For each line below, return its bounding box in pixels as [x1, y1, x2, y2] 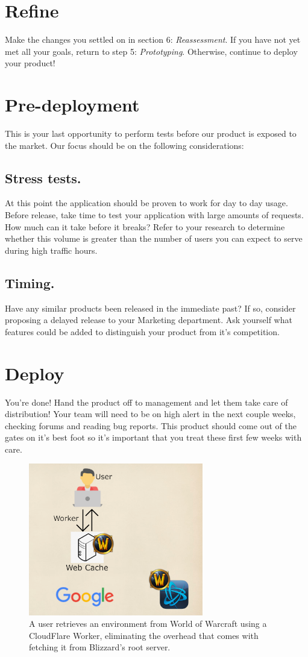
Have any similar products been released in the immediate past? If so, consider [5, 301, 296, 314]
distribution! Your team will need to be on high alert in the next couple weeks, [5, 407, 296, 420]
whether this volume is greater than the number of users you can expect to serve [5, 232, 303, 245]
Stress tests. [5, 168, 81, 187]
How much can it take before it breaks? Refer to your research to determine [5, 220, 285, 233]
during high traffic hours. [5, 244, 98, 256]
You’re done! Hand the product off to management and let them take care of [5, 395, 288, 408]
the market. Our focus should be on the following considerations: [5, 139, 244, 151]
